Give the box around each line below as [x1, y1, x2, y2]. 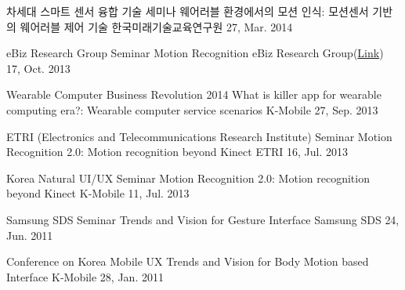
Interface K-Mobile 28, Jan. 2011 [6, 268, 164, 285]
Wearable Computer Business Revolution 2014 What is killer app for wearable [6, 86, 381, 103]
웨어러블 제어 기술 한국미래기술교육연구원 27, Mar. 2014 [20, 18, 293, 34]
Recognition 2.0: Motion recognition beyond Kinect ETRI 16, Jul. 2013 [6, 143, 349, 160]
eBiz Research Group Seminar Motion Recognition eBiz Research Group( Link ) [6, 45, 384, 61]
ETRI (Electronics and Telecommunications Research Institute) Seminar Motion [6, 128, 392, 144]
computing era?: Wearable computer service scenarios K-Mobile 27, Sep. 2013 [6, 101, 378, 118]
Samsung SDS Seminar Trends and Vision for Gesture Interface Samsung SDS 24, [6, 211, 400, 227]
